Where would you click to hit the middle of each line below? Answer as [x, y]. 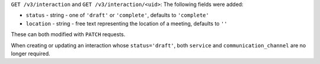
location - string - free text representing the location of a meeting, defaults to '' [127, 23]
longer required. [31, 53]
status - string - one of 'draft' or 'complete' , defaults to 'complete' [118, 15]
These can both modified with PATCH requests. [68, 34]
